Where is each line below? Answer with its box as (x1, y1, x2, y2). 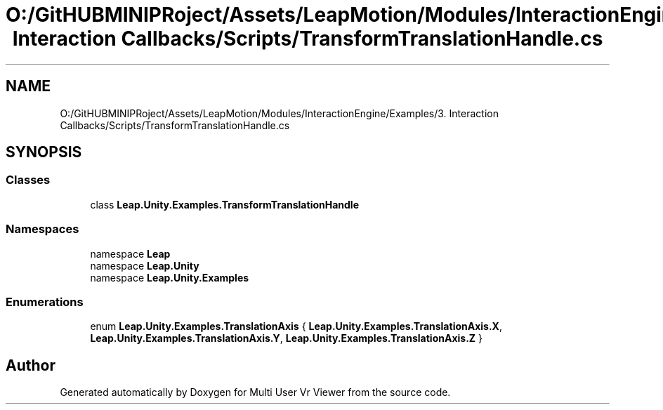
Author (6, 356, 55, 374)
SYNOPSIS (6, 143, 82, 161)
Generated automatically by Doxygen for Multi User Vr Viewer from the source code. (60, 386, 451, 399)
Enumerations (6, 294, 84, 309)
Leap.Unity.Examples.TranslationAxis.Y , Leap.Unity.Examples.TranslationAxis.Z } (90, 332, 483, 345)
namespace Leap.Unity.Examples (90, 271, 249, 284)
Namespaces (6, 222, 79, 237)
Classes (6, 173, 51, 187)
